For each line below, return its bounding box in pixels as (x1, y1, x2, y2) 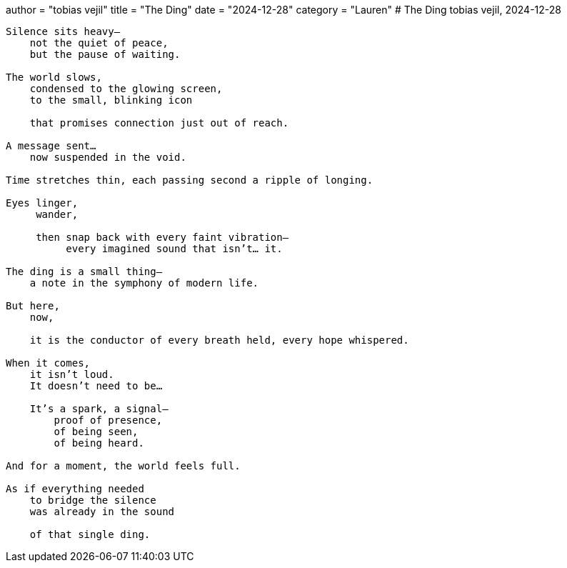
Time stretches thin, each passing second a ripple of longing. (6, 174, 373, 186)
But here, (6, 300, 60, 312)
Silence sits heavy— (6, 26, 121, 37)
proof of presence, (54, 414, 163, 426)
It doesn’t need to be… (29, 380, 163, 392)
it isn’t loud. (29, 369, 114, 380)
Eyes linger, (6, 197, 79, 209)
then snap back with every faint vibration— (36, 231, 289, 243)
